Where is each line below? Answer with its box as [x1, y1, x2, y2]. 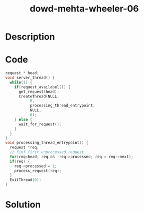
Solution [5, 199, 41, 210]
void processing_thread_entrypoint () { [5, 140, 89, 145]
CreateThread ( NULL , [18, 93, 59, 99]
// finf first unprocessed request [10, 149, 84, 154]
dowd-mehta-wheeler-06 [30, 3, 139, 14]
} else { [14, 117, 33, 122]
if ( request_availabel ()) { [14, 84, 71, 89]
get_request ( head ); [18, 89, 59, 94]
